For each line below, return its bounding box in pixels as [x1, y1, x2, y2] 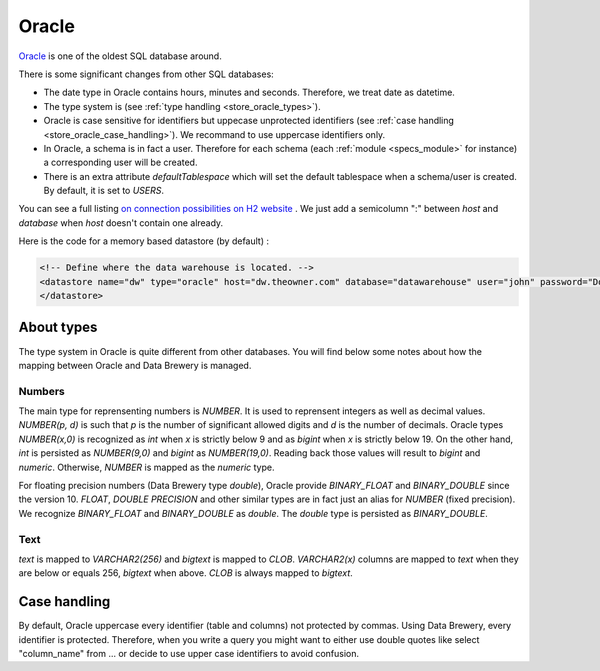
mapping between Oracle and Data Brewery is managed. [18, 359, 252, 371]
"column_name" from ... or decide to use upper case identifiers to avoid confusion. [18, 647, 360, 659]
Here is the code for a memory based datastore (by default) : [18, 235, 270, 247]
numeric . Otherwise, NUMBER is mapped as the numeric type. [18, 461, 275, 473]
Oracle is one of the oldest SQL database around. [18, 50, 222, 62]
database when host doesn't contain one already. [18, 216, 224, 229]
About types [18, 319, 98, 336]
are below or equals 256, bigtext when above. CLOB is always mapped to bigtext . [18, 567, 354, 579]
